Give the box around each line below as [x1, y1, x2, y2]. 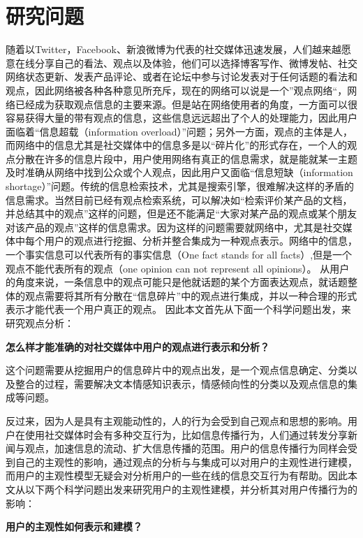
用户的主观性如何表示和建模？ [6, 519, 142, 534]
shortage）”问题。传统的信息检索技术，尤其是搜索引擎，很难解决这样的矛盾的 [6, 179, 355, 194]
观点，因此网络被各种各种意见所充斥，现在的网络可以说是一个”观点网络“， [6, 82, 348, 97]
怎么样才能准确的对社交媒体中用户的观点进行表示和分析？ [6, 339, 269, 354]
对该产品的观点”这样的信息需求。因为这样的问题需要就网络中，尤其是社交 [6, 219, 343, 234]
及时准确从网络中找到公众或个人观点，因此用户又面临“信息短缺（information [6, 165, 353, 180]
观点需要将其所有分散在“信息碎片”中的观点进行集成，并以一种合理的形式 [24, 288, 357, 303]
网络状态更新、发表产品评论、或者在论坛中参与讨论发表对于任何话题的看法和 [6, 69, 357, 84]
